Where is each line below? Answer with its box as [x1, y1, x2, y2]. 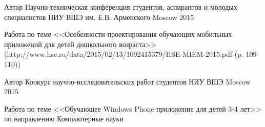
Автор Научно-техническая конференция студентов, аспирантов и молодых [4, 2, 237, 12]
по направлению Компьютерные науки [4, 113, 124, 124]
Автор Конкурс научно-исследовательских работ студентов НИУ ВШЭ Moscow [4, 76, 251, 87]
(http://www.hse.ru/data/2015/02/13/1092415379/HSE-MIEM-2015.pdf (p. [4, 49, 243, 59]
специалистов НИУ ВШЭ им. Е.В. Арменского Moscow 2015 [4, 11, 194, 22]
